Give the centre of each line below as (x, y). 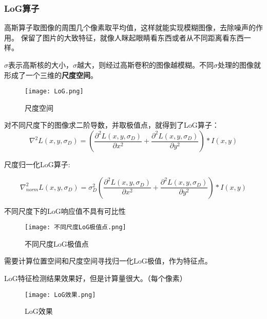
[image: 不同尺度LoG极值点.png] (75, 227)
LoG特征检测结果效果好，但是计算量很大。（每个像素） (96, 278)
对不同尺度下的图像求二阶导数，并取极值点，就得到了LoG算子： (112, 125)
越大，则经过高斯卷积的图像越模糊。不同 (145, 65)
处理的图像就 (239, 65)
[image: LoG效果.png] (60, 295)
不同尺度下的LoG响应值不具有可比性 (65, 211)
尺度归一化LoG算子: (37, 164)
